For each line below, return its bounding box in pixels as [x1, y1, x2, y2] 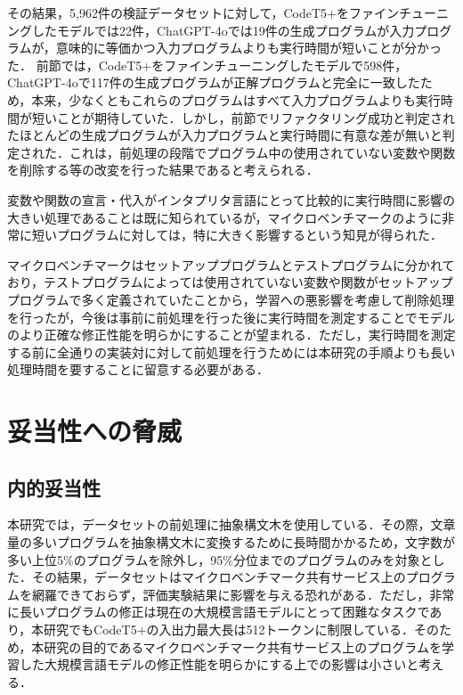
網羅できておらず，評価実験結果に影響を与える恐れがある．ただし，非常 [31, 585, 455, 603]
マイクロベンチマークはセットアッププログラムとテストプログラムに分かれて [7, 255, 455, 274]
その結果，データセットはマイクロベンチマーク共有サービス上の [31, 568, 406, 586]
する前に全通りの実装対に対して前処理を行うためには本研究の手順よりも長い [7, 342, 456, 361]
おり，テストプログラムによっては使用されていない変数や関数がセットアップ [7, 273, 453, 291]
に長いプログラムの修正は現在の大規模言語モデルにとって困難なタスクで [7, 602, 430, 621]
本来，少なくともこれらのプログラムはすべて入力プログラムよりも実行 [31, 90, 441, 109]
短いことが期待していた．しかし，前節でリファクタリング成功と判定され [31, 108, 456, 127]
